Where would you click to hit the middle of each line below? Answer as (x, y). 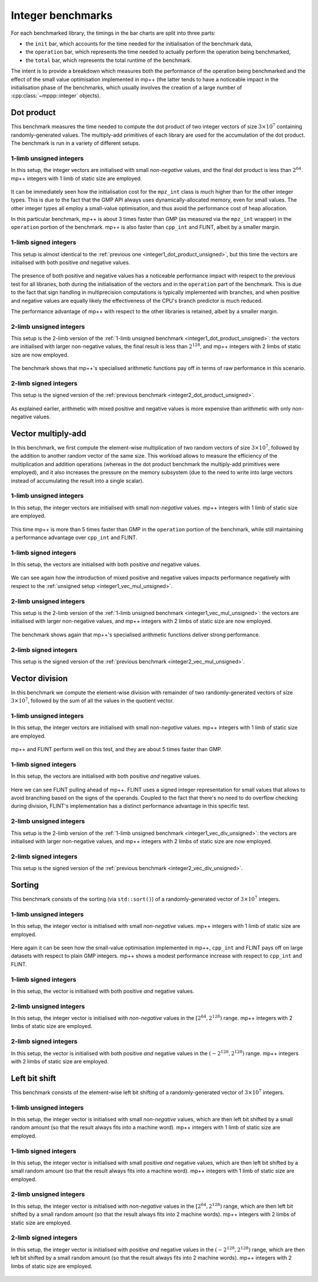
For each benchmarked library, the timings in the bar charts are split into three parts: (113, 33)
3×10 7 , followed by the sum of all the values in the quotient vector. (92, 700)
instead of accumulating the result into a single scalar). (77, 481)
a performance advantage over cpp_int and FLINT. (74, 537)
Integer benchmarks (62, 15)
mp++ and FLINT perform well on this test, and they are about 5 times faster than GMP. (117, 749)
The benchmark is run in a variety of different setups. (76, 143)
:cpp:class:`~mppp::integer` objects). (56, 96)
